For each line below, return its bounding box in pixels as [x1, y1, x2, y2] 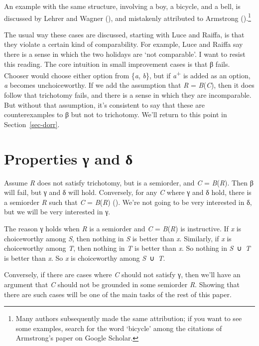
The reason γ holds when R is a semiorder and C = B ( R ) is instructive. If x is [4, 223, 242, 233]
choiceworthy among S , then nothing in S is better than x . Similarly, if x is [4, 233, 232, 243]
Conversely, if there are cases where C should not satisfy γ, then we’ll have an [4, 269, 241, 280]
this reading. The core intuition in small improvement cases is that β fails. [4, 58, 230, 69]
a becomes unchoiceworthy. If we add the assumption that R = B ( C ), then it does [4, 80, 255, 90]
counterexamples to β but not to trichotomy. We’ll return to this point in [4, 109, 227, 120]
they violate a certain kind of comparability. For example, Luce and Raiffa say [4, 39, 243, 49]
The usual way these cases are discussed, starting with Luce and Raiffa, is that [4, 29, 245, 39]
